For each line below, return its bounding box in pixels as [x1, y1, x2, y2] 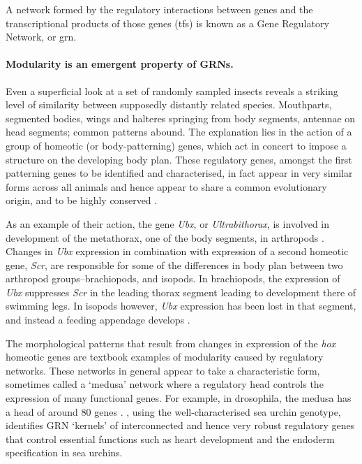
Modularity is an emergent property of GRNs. [6, 57, 234, 71]
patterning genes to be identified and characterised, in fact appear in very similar [6, 166, 353, 180]
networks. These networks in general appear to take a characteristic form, [6, 363, 320, 377]
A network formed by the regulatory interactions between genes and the [6, 2, 313, 16]
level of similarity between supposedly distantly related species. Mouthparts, [6, 97, 332, 112]
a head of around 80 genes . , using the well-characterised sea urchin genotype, [6, 404, 341, 419]
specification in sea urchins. [6, 445, 123, 460]
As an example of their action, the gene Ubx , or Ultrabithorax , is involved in [6, 216, 329, 231]
